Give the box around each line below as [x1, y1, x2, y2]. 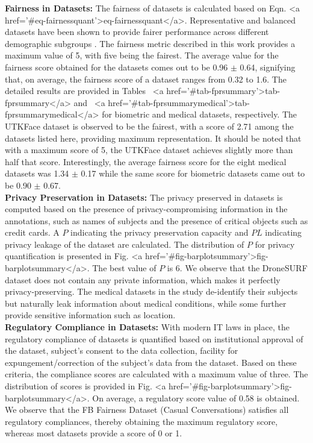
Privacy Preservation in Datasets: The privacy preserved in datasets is [5, 190, 283, 203]
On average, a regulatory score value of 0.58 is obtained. [92, 391, 300, 404]
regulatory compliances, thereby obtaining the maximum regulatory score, [5, 415, 278, 427]
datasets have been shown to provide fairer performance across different [5, 25, 269, 38]
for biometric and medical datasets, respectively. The [102, 108, 297, 121]
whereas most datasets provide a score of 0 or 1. [5, 427, 182, 439]
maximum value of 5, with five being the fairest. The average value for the [5, 49, 279, 61]
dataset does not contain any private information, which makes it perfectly [5, 273, 280, 286]
